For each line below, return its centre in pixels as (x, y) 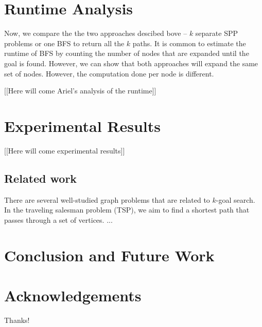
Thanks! (17, 320)
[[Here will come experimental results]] (65, 150)
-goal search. (235, 199)
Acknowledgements (73, 295)
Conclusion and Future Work (109, 255)
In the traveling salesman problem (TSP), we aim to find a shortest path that (127, 210)
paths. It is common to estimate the (189, 43)
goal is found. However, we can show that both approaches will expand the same (131, 63)
